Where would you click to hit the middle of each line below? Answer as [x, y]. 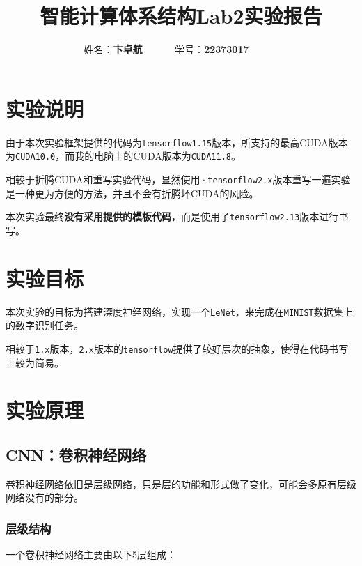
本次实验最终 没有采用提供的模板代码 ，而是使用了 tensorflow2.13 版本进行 [172, 216]
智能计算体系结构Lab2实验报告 [181, 16]
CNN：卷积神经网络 [76, 454]
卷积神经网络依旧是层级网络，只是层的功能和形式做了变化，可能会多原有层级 [181, 483]
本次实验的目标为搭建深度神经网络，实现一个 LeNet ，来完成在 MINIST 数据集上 [179, 311]
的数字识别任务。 [45, 325]
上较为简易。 [35, 362]
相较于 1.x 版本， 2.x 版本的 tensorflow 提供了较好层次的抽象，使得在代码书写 [177, 348]
